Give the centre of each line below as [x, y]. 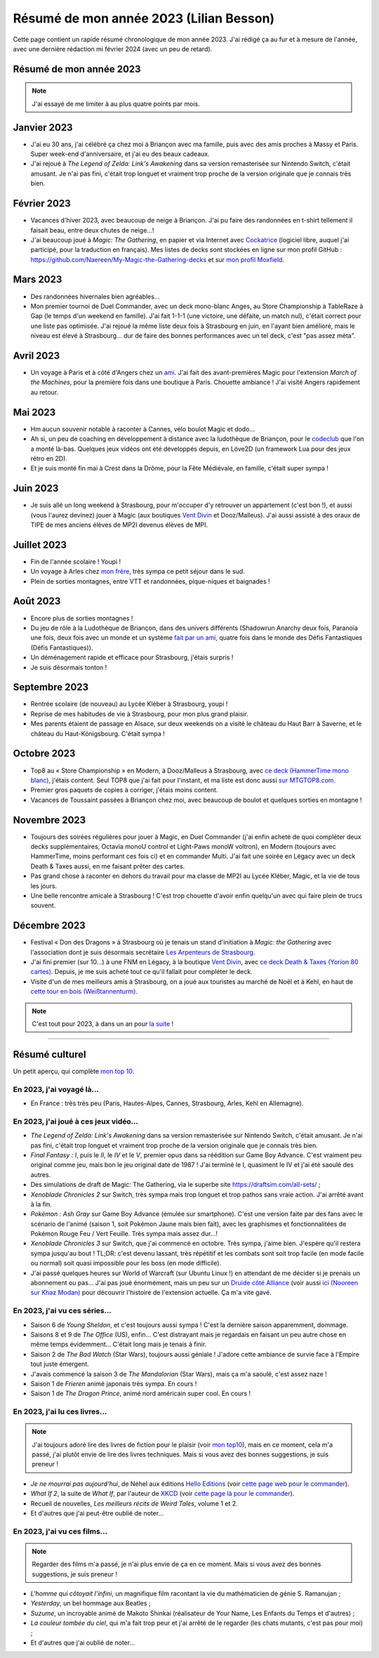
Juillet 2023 [40, 545]
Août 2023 [37, 601]
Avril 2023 [36, 356]
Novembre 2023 [49, 820]
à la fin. [41, 1204]
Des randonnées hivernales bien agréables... [95, 296]
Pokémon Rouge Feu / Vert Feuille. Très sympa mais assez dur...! [124, 1234]
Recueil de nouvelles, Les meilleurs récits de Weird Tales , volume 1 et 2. [134, 1504]
